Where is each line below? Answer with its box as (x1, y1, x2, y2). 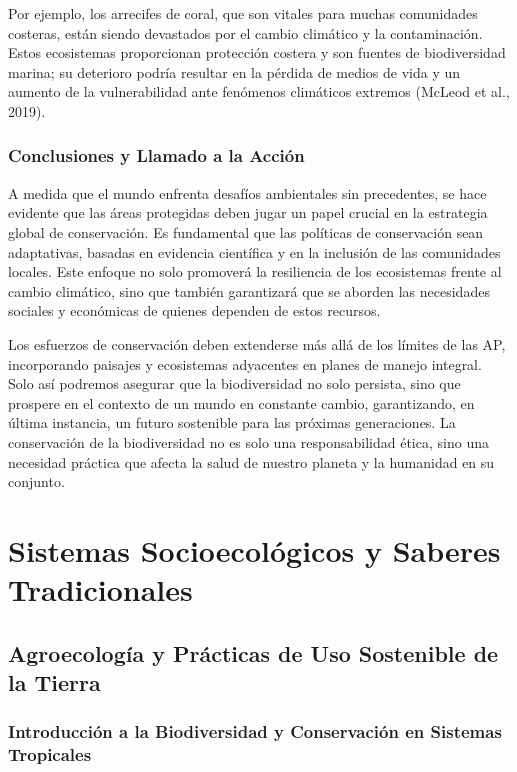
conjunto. (8, 471, 65, 492)
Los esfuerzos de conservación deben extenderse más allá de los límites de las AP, (8, 333, 506, 354)
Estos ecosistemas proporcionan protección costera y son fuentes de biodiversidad (8, 42, 506, 63)
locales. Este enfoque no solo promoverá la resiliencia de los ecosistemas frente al (8, 261, 502, 282)
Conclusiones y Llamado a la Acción (8, 143, 305, 168)
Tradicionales (8, 569, 193, 610)
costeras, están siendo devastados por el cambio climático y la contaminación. (8, 22, 483, 43)
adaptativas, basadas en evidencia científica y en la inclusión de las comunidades (8, 241, 501, 262)
